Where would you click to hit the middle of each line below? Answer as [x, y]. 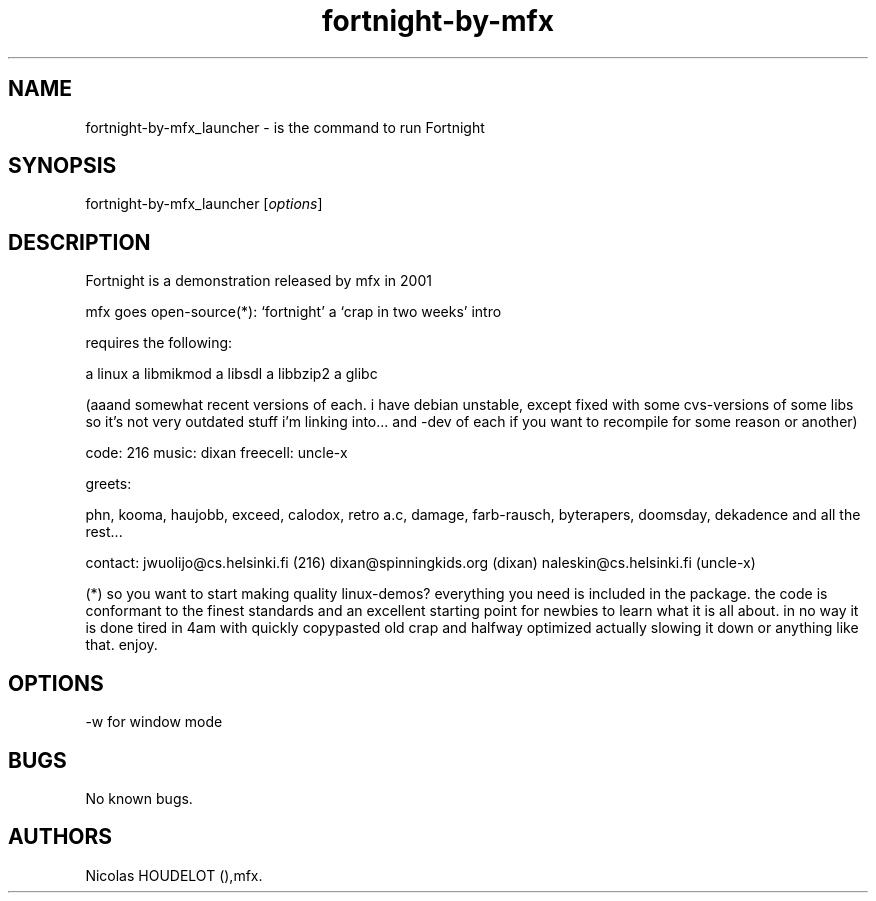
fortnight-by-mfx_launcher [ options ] [204, 204]
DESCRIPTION [79, 242]
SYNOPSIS [62, 166]
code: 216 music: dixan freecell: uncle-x [216, 453]
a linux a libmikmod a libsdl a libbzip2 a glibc [231, 374]
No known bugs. [139, 798]
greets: [108, 484]
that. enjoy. [121, 645]
